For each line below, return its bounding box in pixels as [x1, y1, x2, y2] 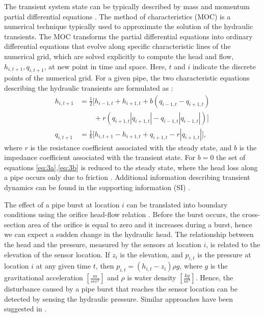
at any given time [36, 260, 91, 271]
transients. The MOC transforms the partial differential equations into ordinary [4, 31, 253, 41]
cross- [242, 209, 260, 220]
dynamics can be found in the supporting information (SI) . [4, 182, 191, 193]
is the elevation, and [120, 249, 183, 259]
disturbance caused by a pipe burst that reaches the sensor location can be [4, 283, 237, 294]
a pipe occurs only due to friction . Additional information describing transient [4, 172, 250, 182]
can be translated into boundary [126, 199, 228, 209]
